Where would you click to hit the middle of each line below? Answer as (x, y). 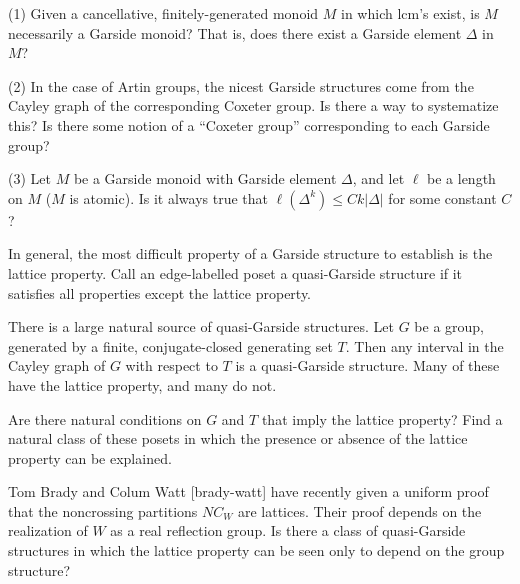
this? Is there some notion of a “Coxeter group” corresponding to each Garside (249, 124)
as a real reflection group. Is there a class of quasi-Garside (288, 530)
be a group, (449, 326)
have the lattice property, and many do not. (142, 384)
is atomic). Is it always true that (168, 197)
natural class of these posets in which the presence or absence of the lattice (238, 438)
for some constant (442, 197)
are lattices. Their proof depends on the (359, 510)
